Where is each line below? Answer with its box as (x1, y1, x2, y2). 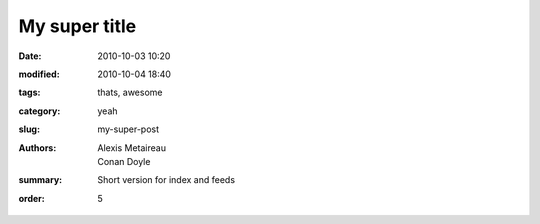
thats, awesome (97, 86, 163, 99)
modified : (18, 68, 60, 80)
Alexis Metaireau (97, 141, 167, 154)
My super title (18, 15, 137, 37)
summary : (18, 174, 63, 186)
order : (18, 192, 45, 204)
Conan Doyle (97, 155, 151, 167)
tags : (18, 86, 41, 99)
